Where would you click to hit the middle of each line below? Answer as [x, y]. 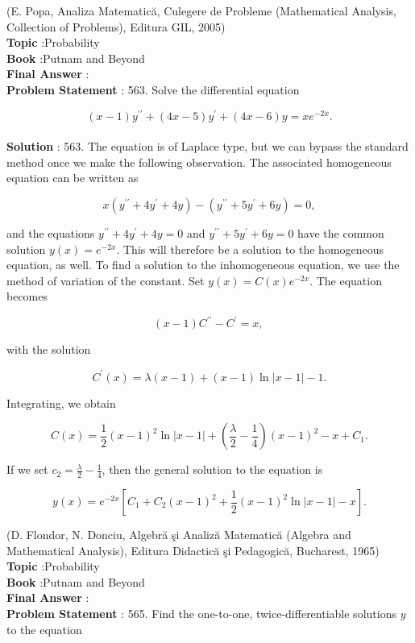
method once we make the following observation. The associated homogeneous [199, 162]
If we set [27, 469]
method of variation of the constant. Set [106, 280]
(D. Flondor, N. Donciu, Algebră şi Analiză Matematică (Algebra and [179, 534]
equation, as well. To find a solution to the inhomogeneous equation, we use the [203, 265]
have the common [341, 233]
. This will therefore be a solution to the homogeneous [250, 249]
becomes [27, 296]
